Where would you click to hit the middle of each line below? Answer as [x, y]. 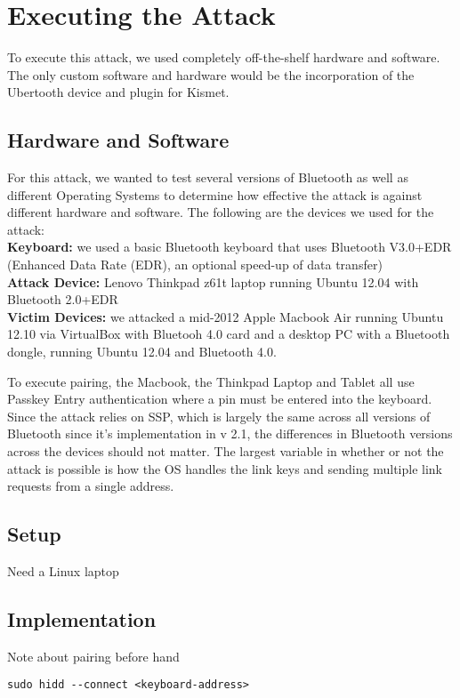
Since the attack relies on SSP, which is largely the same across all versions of [219, 416]
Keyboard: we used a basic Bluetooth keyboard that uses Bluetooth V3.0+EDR [230, 247]
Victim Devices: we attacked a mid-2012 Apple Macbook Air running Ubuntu [226, 316]
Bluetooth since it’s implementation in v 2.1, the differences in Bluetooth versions [230, 433]
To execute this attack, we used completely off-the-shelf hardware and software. [224, 57]
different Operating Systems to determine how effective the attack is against [215, 194]
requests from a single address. [91, 486]
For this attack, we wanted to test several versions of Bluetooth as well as [208, 177]
